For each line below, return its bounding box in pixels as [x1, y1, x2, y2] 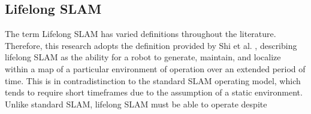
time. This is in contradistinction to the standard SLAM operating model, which [5, 74, 301, 87]
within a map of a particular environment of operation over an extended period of [5, 62, 306, 75]
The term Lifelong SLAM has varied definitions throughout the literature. [5, 27, 276, 40]
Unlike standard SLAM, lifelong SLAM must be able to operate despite [5, 97, 267, 110]
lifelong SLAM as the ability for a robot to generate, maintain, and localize [5, 51, 281, 63]
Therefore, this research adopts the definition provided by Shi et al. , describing [5, 39, 297, 51]
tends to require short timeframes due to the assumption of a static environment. [5, 86, 303, 98]
